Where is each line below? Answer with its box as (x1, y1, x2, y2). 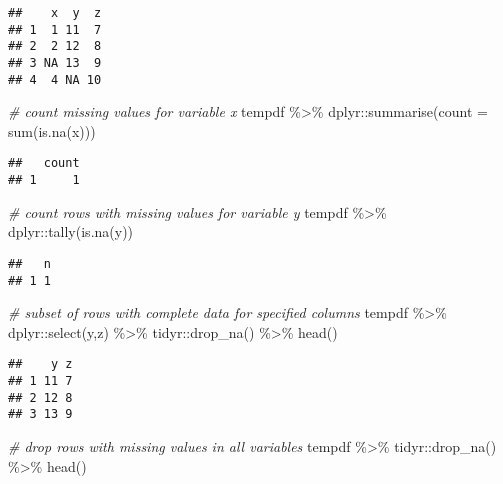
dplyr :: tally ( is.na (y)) (8, 221, 134, 242)
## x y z (8, 6, 102, 20)
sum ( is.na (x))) (8, 120, 96, 141)
